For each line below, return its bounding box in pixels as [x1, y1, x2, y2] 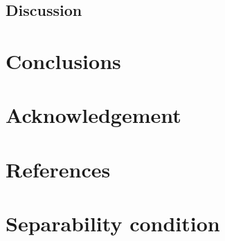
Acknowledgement [6, 101, 181, 129]
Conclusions [6, 46, 121, 75]
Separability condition [6, 209, 220, 238]
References [6, 155, 111, 183]
